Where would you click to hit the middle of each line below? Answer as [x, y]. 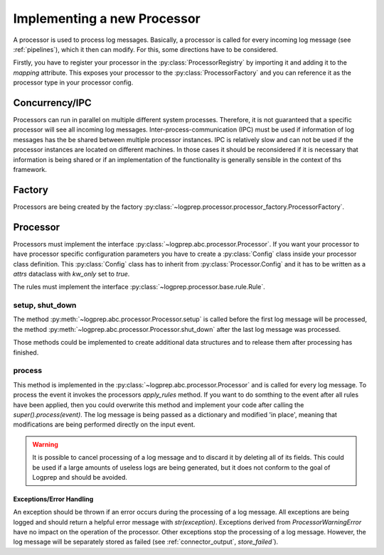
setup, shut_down [45, 306]
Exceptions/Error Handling [53, 499]
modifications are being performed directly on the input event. [104, 425]
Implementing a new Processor [107, 18]
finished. [26, 352]
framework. [30, 169]
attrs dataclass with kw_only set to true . [71, 274]
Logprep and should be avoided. [80, 477]
